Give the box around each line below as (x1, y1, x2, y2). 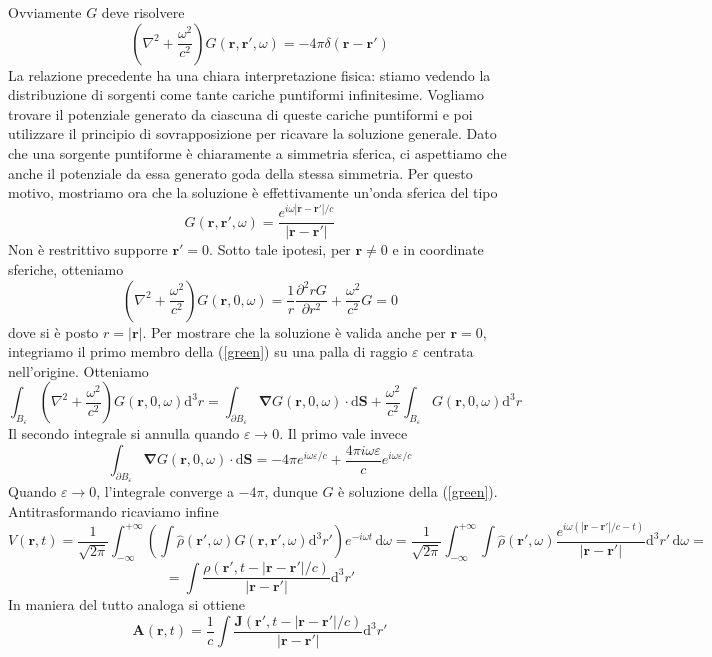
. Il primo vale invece (279, 423, 408, 444)
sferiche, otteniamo (8, 258, 124, 279)
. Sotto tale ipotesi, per (209, 239, 351, 260)
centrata (423, 341, 474, 362)
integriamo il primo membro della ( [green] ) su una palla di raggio (8, 341, 408, 362)
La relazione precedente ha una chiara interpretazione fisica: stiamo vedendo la (8, 64, 491, 85)
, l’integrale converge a (96, 481, 234, 502)
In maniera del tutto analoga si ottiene (8, 594, 245, 615)
